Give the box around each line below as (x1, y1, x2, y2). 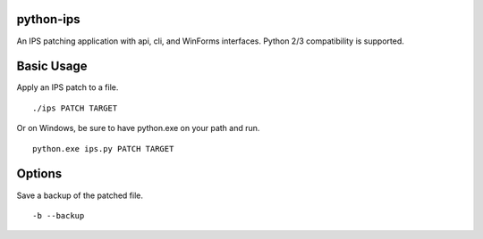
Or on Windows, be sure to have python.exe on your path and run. (16, 123, 260, 134)
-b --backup (32, 210, 85, 220)
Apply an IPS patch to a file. (16, 82, 119, 93)
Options (16, 166, 63, 182)
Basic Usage (16, 59, 88, 74)
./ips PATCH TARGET (32, 103, 118, 113)
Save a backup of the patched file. (16, 190, 143, 201)
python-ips (16, 12, 80, 27)
